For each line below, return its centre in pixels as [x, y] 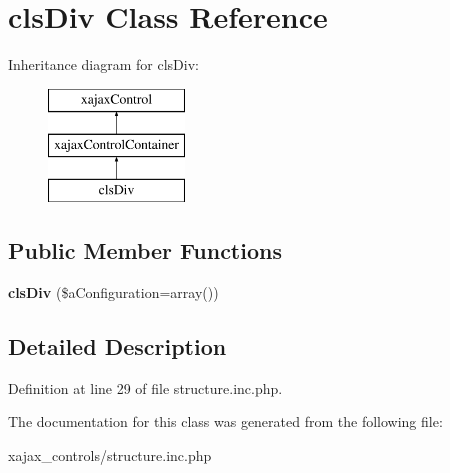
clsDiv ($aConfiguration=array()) [113, 291]
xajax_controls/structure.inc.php [110, 454]
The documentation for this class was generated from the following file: [225, 421]
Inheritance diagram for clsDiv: [103, 64]
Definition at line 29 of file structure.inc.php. [145, 387]
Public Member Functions [145, 250]
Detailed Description [117, 345]
